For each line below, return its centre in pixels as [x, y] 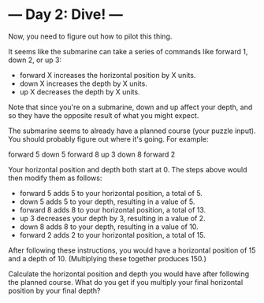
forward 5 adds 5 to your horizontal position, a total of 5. [111, 193]
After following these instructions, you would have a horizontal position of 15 [132, 250]
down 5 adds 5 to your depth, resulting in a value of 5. [107, 201]
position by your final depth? [54, 290]
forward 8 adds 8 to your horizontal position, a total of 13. [113, 209]
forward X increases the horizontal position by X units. [108, 75]
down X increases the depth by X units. [83, 83]
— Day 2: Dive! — [66, 15]
